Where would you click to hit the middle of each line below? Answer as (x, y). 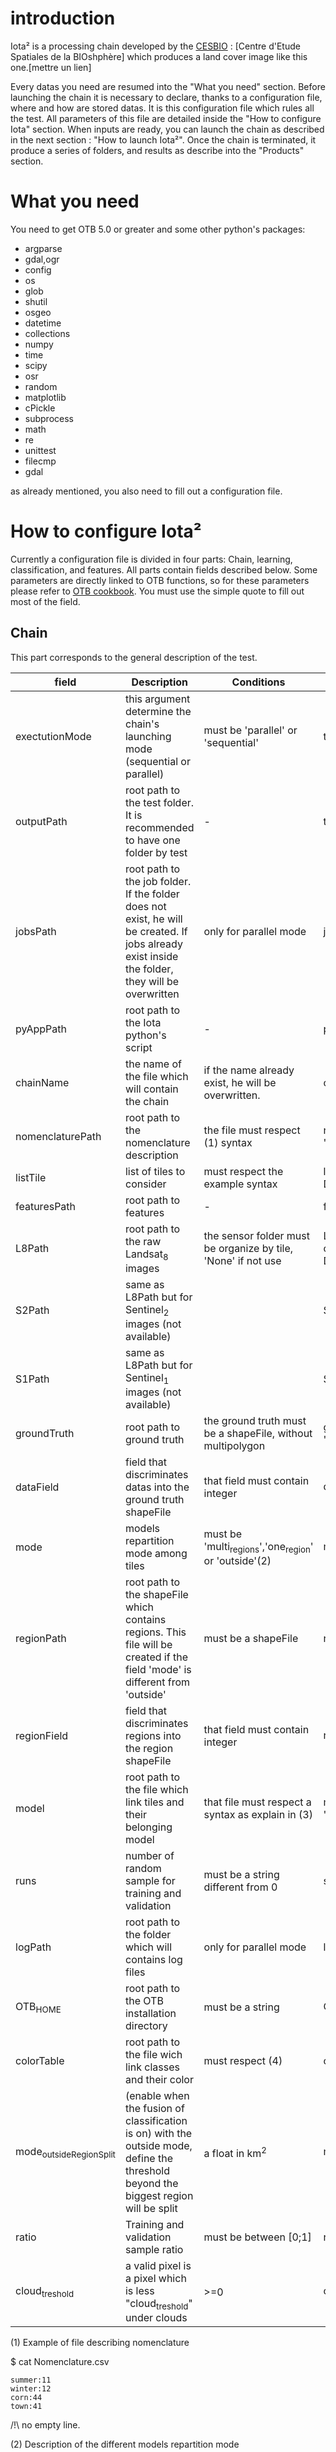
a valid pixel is (158, 2266)
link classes (152, 2067)
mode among (156, 1554)
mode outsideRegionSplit (65, 2152)
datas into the (157, 1487)
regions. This (155, 1632)
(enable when (157, 2096)
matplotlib (45, 397)
